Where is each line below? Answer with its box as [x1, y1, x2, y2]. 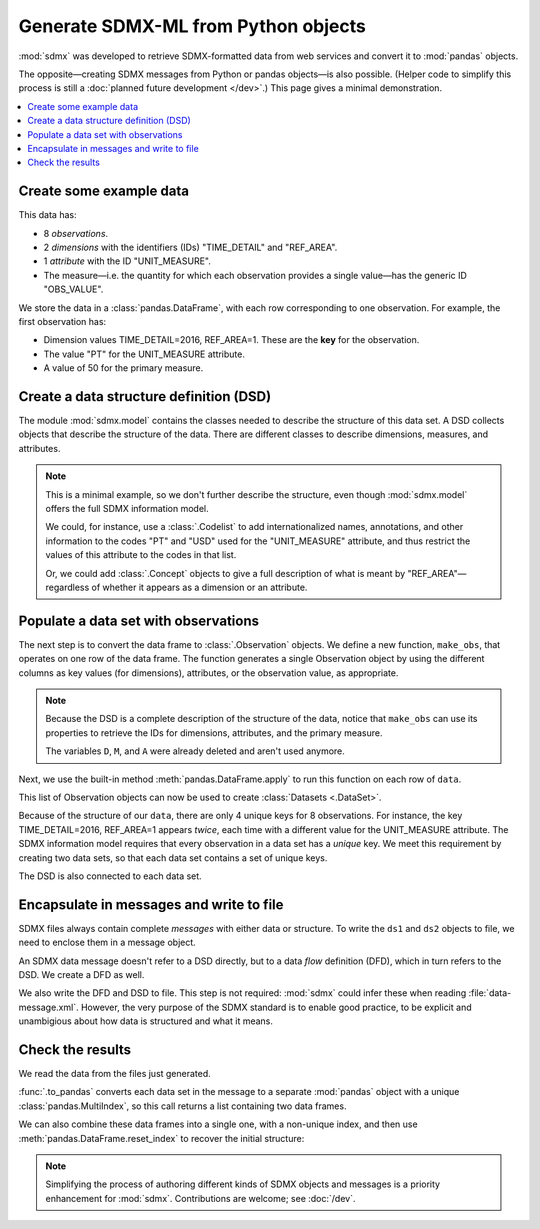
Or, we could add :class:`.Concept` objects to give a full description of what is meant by [45, 567, 406, 579]
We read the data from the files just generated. [18, 1068, 212, 1080]
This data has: [18, 209, 77, 221]
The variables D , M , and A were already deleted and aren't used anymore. [45, 745, 345, 757]
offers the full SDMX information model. [45, 502, 209, 514]
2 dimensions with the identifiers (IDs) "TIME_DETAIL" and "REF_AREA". [43, 241, 338, 253]
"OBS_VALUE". [43, 283, 104, 295]
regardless [45, 581, 90, 593]
